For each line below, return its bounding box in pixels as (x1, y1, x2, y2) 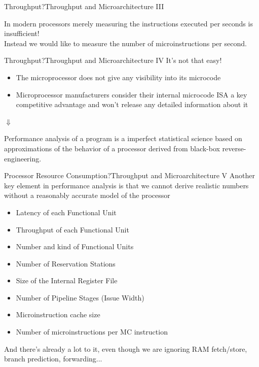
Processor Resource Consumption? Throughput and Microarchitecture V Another (4, 170, 255, 181)
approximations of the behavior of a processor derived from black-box (4, 143, 220, 153)
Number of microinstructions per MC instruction (16, 326, 168, 337)
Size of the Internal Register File (16, 275, 118, 286)
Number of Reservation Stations (16, 258, 116, 269)
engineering (4, 153, 40, 163)
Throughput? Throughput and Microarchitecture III (4, 1, 164, 11)
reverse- (222, 143, 246, 153)
